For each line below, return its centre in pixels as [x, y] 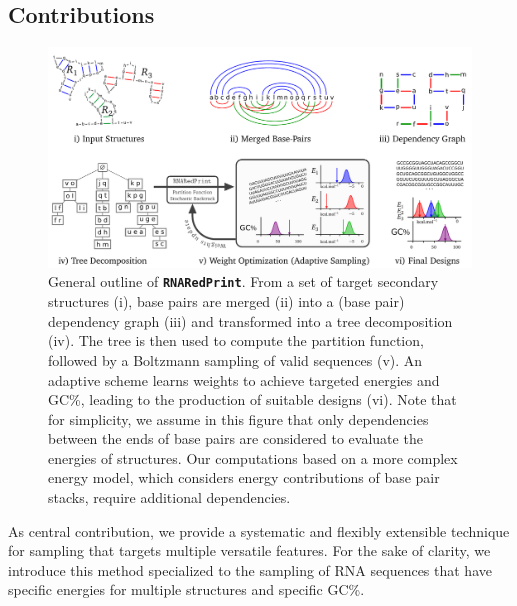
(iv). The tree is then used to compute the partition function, [236, 340]
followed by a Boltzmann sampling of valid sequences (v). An [235, 359]
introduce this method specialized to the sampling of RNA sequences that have [250, 569]
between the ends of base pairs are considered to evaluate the [235, 438]
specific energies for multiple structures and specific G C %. [186, 589]
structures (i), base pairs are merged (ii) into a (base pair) [226, 301]
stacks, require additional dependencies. [169, 497]
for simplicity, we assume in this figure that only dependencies [238, 418]
